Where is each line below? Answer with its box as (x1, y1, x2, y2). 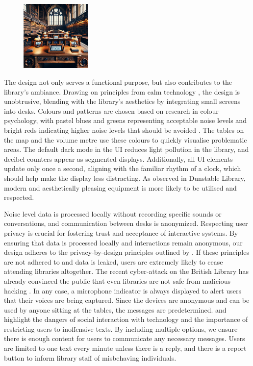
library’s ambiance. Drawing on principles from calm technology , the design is (4, 86, 240, 97)
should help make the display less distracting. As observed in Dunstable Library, (4, 172, 246, 183)
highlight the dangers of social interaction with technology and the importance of (4, 314, 248, 324)
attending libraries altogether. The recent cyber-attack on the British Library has (4, 266, 249, 276)
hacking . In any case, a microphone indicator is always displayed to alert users (4, 285, 241, 295)
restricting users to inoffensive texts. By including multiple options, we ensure (4, 323, 238, 334)
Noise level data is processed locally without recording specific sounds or (4, 208, 222, 219)
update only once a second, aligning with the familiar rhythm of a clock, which (4, 163, 241, 173)
